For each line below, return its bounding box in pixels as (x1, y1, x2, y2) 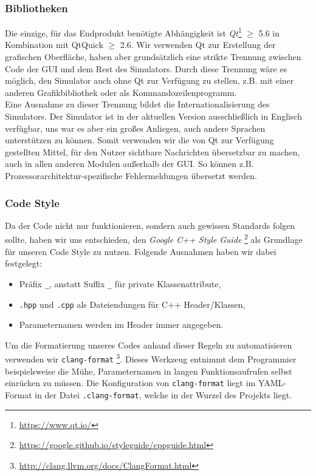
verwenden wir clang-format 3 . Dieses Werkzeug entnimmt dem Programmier (5, 351, 297, 365)
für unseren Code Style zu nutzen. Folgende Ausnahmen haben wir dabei (5, 245, 276, 257)
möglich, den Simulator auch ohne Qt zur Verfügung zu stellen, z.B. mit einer (5, 74, 294, 87)
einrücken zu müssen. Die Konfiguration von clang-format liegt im (5, 376, 256, 389)
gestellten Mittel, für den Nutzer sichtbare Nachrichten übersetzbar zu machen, (5, 145, 300, 158)
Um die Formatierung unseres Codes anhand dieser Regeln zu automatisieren (5, 338, 292, 351)
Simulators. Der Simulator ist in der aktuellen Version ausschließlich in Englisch (5, 110, 303, 123)
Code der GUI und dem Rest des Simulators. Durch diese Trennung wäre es (5, 62, 287, 75)
